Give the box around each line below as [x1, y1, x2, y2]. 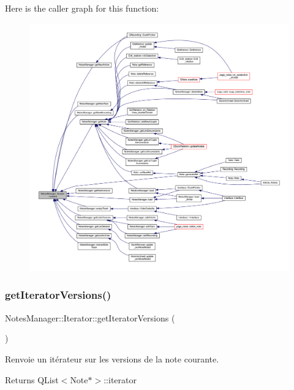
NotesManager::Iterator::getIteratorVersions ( [5, 311, 175, 324]
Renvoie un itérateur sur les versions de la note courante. [5, 352, 219, 365]
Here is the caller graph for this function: [5, 2, 159, 14]
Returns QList [5, 373, 59, 386]
